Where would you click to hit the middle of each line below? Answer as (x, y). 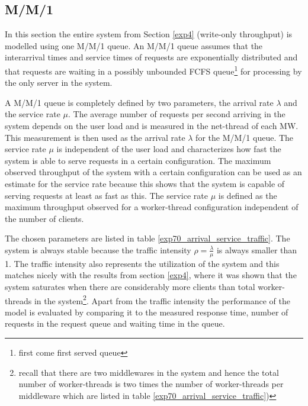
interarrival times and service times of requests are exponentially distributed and (151, 57)
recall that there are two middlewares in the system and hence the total (149, 372)
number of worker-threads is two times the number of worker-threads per (151, 384)
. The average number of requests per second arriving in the (177, 114)
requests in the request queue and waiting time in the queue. (115, 323)
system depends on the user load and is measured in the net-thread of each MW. (152, 126)
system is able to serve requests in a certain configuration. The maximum (138, 160)
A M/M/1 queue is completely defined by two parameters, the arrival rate (139, 102)
